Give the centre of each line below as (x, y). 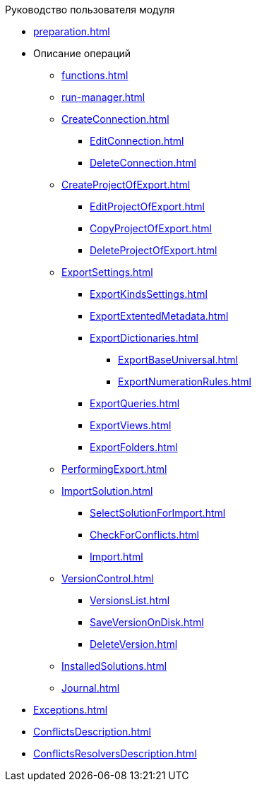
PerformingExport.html (114, 469)
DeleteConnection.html (143, 163)
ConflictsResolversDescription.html (115, 753)
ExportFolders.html (134, 447)
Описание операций (82, 53)
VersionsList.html (130, 600)
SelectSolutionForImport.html (158, 513)
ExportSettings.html (107, 272)
